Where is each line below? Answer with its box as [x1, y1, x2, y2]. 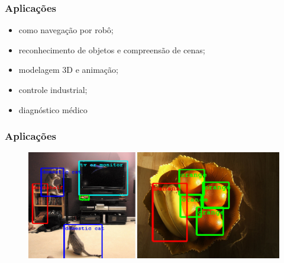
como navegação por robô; [18, 24, 114, 36]
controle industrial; [18, 84, 88, 95]
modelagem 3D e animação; [18, 63, 118, 76]
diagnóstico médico [18, 103, 88, 116]
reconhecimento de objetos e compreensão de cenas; [18, 43, 205, 56]
